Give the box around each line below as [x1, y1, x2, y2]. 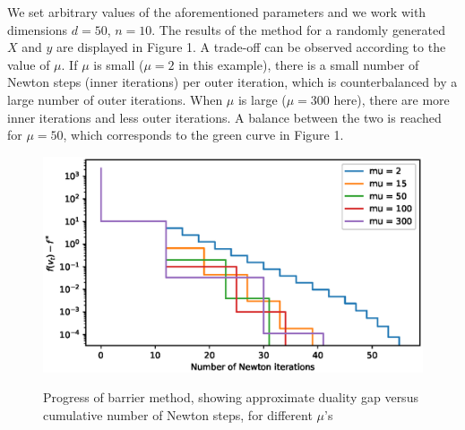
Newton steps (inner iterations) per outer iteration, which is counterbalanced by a [7, 73, 458, 91]
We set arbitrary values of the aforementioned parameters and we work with [7, 3, 426, 21]
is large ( [237, 90, 287, 108]
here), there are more [333, 90, 450, 108]
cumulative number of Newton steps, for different [43, 405, 313, 424]
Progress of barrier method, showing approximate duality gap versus [43, 388, 418, 407]
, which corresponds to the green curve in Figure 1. [63, 125, 344, 144]
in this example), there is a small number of [178, 55, 419, 73]
